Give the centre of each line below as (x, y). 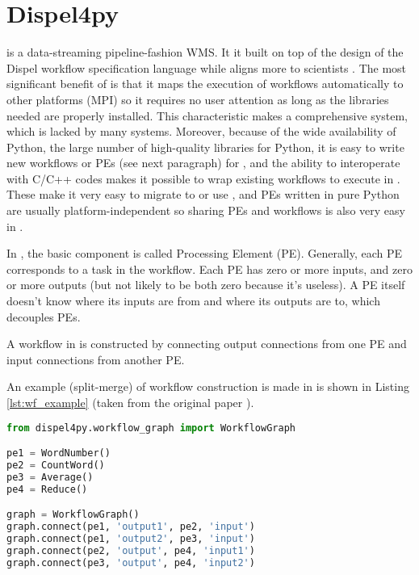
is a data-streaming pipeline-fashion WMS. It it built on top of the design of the (205, 52)
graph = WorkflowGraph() (73, 515)
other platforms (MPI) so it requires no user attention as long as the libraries (198, 99)
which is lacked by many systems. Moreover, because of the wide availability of (201, 131)
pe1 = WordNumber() (59, 453)
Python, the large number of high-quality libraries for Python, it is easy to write (205, 147)
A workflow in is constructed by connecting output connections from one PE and (207, 344)
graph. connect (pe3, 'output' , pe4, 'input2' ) (131, 562)
